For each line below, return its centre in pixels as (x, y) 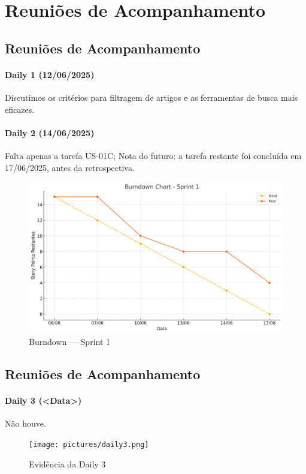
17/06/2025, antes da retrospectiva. (70, 167)
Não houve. (25, 423)
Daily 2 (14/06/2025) (50, 132)
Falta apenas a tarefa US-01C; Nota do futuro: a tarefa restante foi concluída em (153, 155)
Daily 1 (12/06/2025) (50, 74)
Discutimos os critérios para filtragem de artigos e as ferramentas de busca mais (152, 97)
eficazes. (20, 109)
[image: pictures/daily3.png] (89, 445)
